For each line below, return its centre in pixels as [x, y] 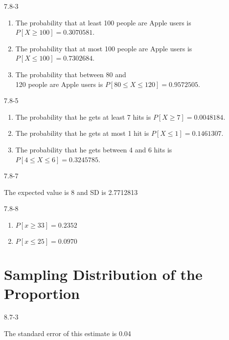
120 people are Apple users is [59, 84]
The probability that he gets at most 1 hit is [82, 133]
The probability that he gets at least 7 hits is [83, 117]
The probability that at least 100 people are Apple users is [103, 22]
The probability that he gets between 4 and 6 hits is [94, 149]
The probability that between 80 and [71, 74]
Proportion [42, 293]
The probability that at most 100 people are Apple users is [104, 48]
